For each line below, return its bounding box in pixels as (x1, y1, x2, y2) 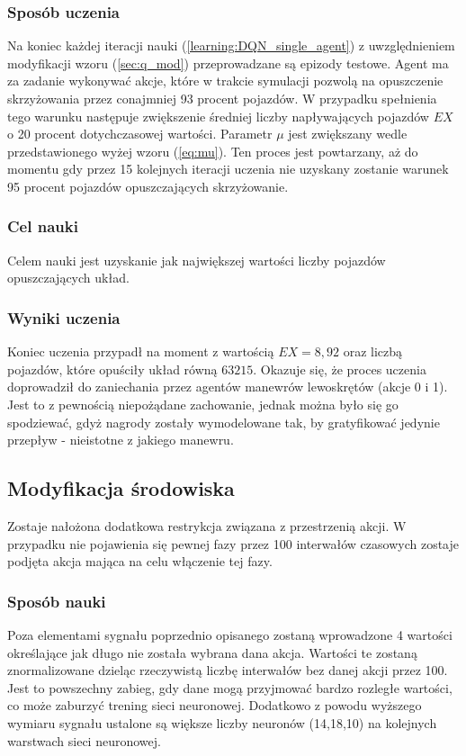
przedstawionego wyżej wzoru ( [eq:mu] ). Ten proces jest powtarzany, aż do (7, 141, 418, 160)
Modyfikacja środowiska (7, 474, 235, 502)
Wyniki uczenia (7, 306, 121, 328)
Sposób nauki (7, 589, 106, 612)
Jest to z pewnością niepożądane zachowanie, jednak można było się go (7, 394, 399, 413)
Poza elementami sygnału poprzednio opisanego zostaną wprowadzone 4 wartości (7, 625, 453, 643)
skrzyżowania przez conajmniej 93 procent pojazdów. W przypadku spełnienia (7, 89, 437, 107)
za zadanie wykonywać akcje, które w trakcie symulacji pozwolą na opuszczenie (7, 71, 444, 90)
